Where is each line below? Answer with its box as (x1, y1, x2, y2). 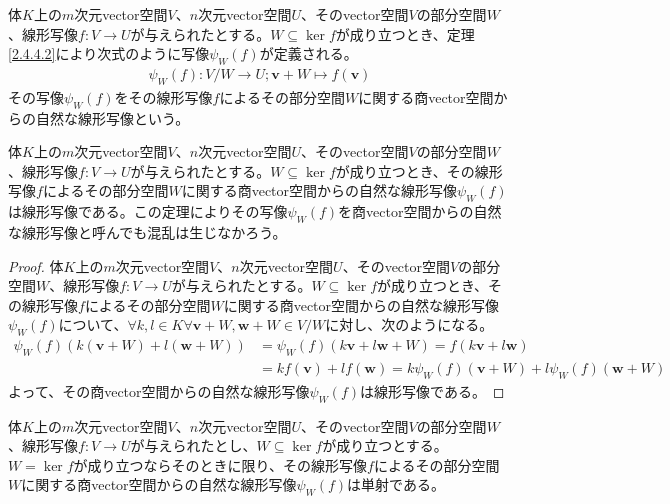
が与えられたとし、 (130, 435, 257, 456)
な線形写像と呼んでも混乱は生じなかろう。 (8, 221, 287, 242)
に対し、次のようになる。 (325, 314, 494, 335)
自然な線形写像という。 (35, 107, 190, 128)
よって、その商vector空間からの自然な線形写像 (8, 380, 310, 401)
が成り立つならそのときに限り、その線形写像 (73, 454, 368, 475)
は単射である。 (347, 474, 445, 495)
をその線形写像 (114, 86, 213, 107)
